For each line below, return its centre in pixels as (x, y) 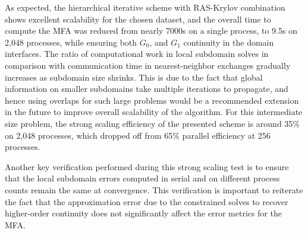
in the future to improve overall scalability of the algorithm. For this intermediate (154, 112)
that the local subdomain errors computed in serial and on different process (142, 178)
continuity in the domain (229, 42)
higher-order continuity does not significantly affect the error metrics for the (144, 213)
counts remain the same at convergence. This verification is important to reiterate (154, 189)
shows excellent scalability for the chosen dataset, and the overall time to (138, 19)
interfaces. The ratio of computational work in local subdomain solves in (137, 54)
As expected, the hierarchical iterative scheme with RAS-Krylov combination (145, 7)
